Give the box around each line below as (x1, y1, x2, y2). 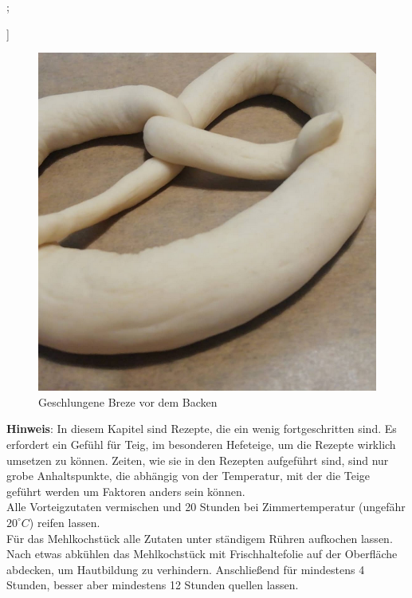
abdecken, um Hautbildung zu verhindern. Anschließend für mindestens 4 (6, 561, 365, 577)
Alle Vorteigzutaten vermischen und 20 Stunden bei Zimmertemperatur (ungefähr (6, 498, 406, 515)
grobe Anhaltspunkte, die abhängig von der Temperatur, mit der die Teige (6, 467, 371, 484)
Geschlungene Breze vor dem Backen (38, 393, 218, 410)
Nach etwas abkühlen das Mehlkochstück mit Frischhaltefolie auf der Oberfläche (6, 545, 398, 562)
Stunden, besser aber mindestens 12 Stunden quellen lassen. (6, 576, 299, 593)
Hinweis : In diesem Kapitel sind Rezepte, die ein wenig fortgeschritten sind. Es (6, 420, 397, 437)
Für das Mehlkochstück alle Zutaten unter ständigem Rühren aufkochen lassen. (6, 529, 393, 546)
